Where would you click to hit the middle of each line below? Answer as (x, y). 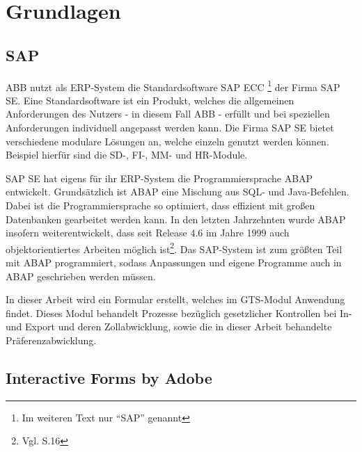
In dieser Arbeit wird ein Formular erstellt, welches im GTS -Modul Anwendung (175, 299)
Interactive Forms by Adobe (109, 377)
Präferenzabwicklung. (51, 340)
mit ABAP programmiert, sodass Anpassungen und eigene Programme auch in (174, 263)
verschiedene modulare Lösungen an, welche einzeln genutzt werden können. (167, 141)
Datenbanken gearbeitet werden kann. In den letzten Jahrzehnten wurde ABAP (176, 219)
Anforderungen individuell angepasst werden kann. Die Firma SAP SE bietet (170, 128)
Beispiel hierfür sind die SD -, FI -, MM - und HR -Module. (127, 155)
